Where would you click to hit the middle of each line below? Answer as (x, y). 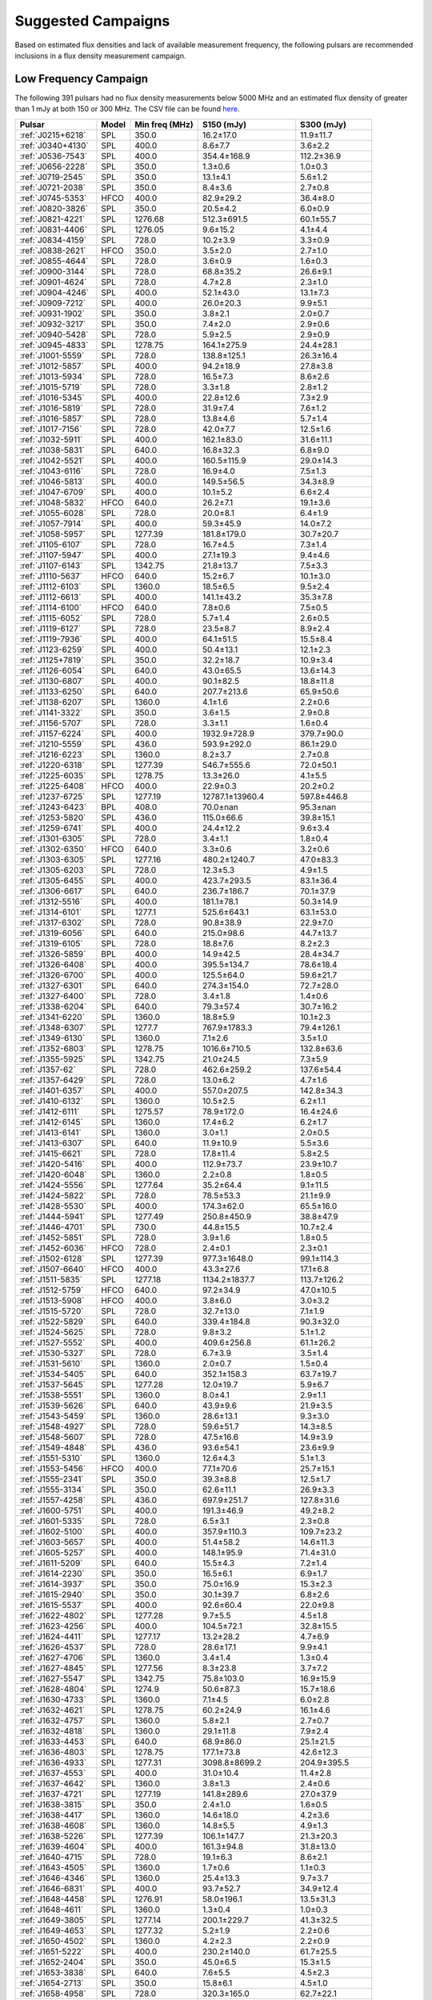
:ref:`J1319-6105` (51, 943)
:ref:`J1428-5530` (53, 1206)
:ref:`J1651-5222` (52, 1951)
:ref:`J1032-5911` (51, 439)
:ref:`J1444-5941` (52, 1216)
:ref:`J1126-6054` (52, 670)
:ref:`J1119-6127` (50, 628)
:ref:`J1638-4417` (52, 1814)
